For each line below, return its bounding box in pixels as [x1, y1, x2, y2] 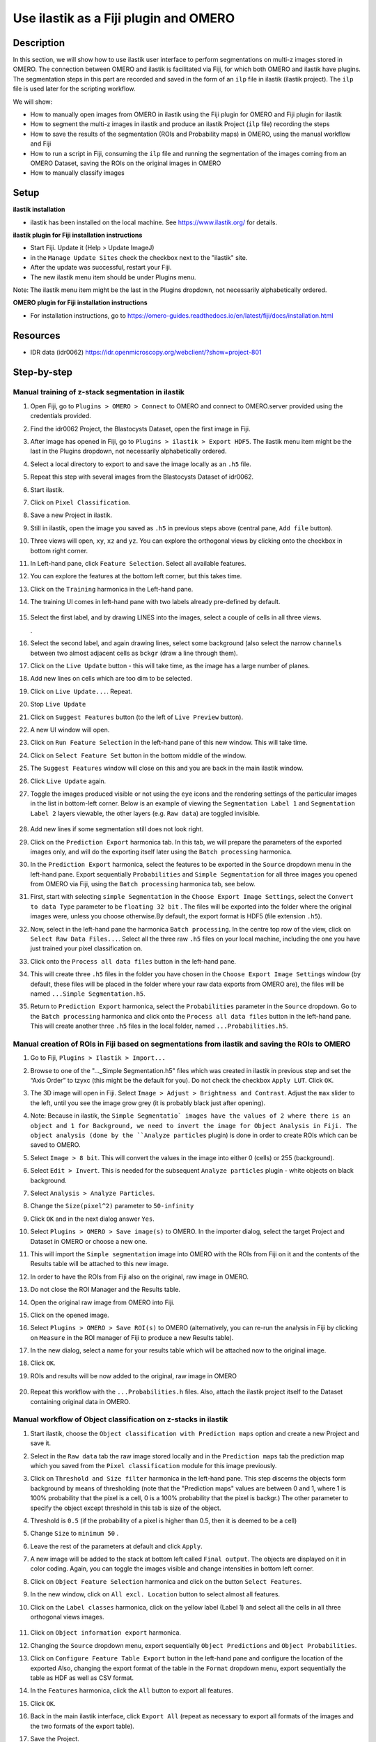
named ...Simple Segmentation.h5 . [30, 989, 146, 998]
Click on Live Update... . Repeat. [30, 687, 132, 695]
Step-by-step [13, 366, 73, 378]
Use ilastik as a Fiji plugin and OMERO [13, 10, 235, 26]
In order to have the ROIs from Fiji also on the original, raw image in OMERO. [30, 1272, 249, 1281]
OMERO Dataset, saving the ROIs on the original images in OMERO [30, 159, 221, 167]
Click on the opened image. [30, 1311, 109, 1319]
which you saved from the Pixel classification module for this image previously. [30, 1461, 277, 1470]
